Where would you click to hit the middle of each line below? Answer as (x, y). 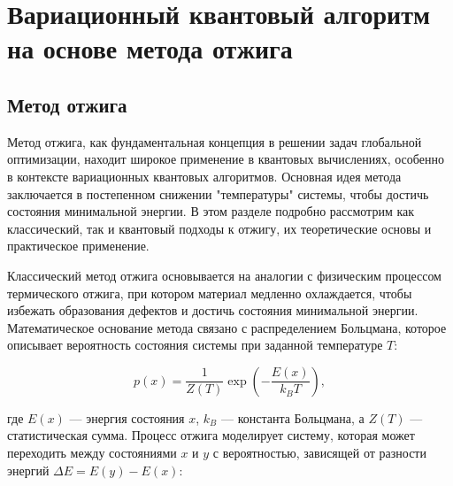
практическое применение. (78, 246)
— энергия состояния (127, 417)
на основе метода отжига (150, 48)
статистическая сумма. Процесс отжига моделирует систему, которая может (211, 435)
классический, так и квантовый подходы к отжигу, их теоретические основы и (219, 228)
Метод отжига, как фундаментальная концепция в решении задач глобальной (215, 141)
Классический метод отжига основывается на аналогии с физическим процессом (224, 275)
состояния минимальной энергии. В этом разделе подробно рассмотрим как (211, 211)
